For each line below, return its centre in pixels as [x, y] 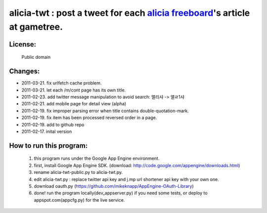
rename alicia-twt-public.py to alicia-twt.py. [78, 172]
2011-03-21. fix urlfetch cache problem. [62, 83]
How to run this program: [48, 146]
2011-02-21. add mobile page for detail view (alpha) [74, 104]
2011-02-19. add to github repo [53, 125]
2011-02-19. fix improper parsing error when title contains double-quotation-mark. [105, 111]
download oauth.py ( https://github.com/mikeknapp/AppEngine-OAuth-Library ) [114, 186]
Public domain [36, 57]
